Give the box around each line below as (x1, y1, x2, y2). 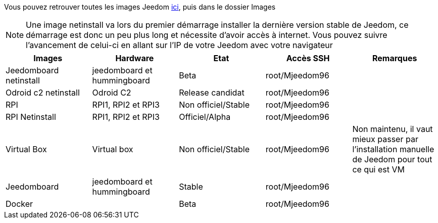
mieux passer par (352, 134, 418, 144)
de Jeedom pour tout (352, 154, 432, 164)
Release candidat (179, 87, 245, 98)
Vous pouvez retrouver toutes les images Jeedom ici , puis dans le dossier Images (4, 3, 276, 11)
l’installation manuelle (352, 144, 434, 154)
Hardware (115, 53, 154, 63)
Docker (6, 199, 33, 209)
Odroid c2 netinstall (6, 87, 80, 98)
